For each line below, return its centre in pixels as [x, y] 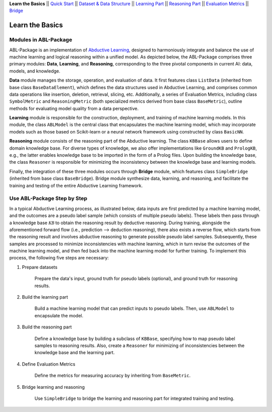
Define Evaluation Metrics [49, 364]
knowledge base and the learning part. [75, 353]
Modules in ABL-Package [41, 40]
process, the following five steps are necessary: [59, 258]
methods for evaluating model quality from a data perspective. [74, 108]
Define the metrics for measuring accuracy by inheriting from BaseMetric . [113, 376]
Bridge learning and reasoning [53, 387]
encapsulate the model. [59, 315]
